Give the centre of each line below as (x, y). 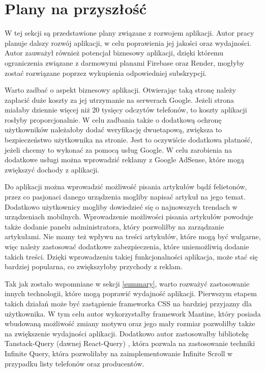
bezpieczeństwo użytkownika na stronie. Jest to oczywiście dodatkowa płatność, (129, 140)
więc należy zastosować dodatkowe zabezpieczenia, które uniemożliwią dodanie (127, 246)
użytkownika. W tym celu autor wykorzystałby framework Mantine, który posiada (133, 313)
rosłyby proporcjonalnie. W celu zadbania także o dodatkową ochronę (113, 119)
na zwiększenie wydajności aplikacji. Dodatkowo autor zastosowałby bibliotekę (127, 333)
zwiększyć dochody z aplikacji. (52, 169)
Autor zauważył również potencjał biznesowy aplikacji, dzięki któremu (114, 53)
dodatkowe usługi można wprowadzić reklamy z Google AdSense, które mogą (124, 160)
